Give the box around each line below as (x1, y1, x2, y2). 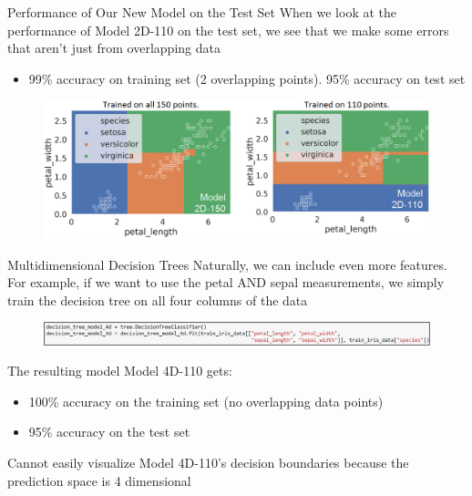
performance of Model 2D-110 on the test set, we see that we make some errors (7, 20, 449, 39)
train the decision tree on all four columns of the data (7, 290, 308, 309)
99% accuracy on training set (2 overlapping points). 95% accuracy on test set (28, 68, 466, 88)
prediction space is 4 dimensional (7, 470, 191, 490)
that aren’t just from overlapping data (7, 38, 221, 57)
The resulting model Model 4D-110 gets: (7, 361, 232, 380)
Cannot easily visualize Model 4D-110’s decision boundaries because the (7, 452, 409, 471)
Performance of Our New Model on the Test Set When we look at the (7, 3, 396, 21)
